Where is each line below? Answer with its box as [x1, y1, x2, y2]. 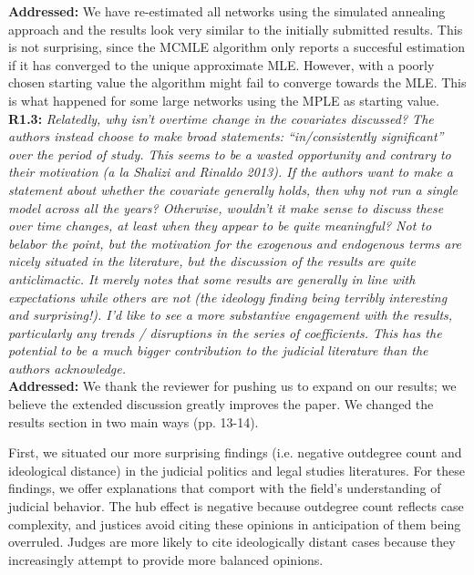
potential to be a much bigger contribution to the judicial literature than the [8, 341, 428, 360]
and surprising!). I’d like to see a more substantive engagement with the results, [8, 305, 453, 324]
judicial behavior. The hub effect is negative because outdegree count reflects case [8, 497, 464, 516]
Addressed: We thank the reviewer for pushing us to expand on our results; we [8, 376, 457, 395]
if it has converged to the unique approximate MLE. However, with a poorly [8, 55, 435, 74]
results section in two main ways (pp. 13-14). [8, 412, 259, 431]
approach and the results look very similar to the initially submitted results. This [8, 19, 463, 38]
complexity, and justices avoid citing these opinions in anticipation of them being [8, 514, 461, 533]
